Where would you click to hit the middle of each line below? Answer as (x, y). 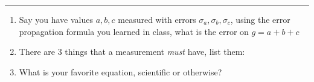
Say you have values (56, 19)
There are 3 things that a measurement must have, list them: (132, 52)
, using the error (260, 19)
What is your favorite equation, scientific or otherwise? (120, 71)
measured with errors (157, 19)
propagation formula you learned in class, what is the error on (134, 31)
